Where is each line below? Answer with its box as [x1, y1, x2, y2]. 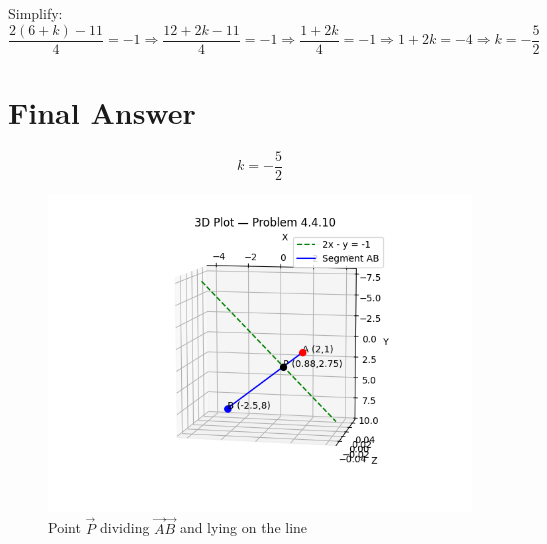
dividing [99, 517, 150, 538]
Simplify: [8, 3, 63, 23]
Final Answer [8, 91, 196, 132]
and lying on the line [179, 517, 308, 538]
